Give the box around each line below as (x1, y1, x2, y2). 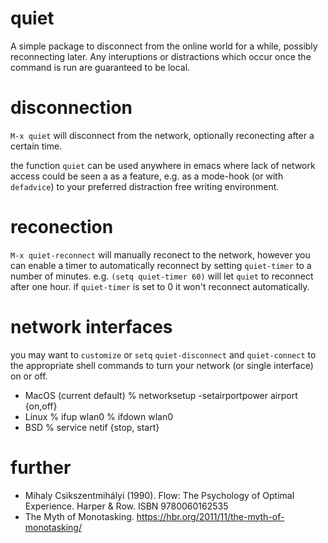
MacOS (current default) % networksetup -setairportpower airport (24, 389, 298, 401)
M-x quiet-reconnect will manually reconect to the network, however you (10, 248, 311, 261)
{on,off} (24, 400, 58, 412)
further (10, 456, 72, 479)
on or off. (10, 370, 48, 382)
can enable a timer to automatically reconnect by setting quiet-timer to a (10, 259, 312, 271)
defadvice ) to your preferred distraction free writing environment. (10, 180, 280, 192)
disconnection (10, 97, 133, 119)
